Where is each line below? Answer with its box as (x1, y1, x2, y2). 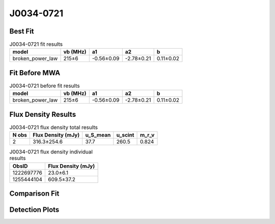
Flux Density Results (9, 110, 76, 119)
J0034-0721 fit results (9, 41, 63, 48)
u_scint (116, 132, 134, 139)
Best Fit (9, 27, 34, 36)
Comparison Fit (9, 189, 60, 198)
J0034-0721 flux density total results (9, 124, 98, 131)
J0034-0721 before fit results (9, 82, 80, 89)
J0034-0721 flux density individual (9, 148, 93, 155)
